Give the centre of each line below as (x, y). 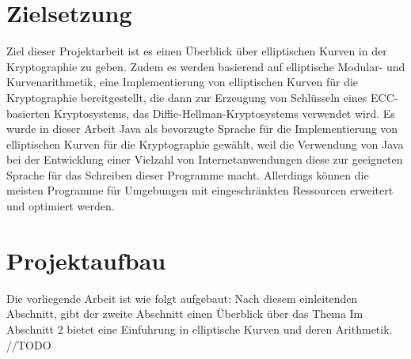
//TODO (29, 344)
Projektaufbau (86, 260)
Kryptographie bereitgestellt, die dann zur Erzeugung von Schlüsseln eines (187, 97)
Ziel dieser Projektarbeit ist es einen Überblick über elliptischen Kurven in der (197, 51)
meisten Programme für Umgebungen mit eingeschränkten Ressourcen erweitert (200, 190)
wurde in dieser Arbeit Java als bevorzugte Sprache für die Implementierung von (202, 128)
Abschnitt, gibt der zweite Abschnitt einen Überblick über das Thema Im (185, 314)
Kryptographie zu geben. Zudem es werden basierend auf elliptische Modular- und (206, 66)
